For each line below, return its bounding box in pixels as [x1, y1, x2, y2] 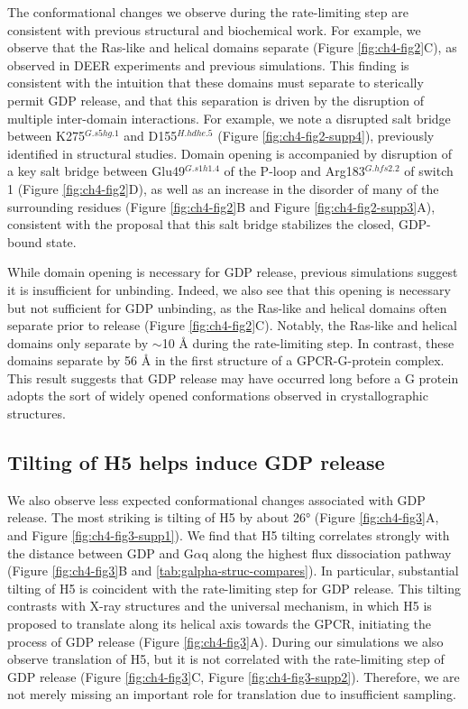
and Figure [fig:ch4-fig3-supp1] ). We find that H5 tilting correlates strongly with [7, 526, 450, 545]
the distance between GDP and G [7, 543, 194, 562]
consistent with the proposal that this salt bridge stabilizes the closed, [7, 215, 395, 234]
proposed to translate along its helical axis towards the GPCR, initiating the [7, 614, 432, 633]
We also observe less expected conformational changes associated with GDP [7, 490, 426, 509]
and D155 [124, 126, 178, 145]
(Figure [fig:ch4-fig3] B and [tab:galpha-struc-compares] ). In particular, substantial [7, 561, 459, 580]
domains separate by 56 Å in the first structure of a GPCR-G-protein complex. [7, 351, 445, 370]
